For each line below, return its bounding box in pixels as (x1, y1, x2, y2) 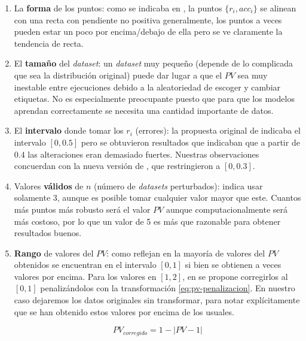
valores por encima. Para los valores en (14, 270, 157, 282)
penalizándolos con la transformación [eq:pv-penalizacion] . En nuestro (40, 282, 295, 294)
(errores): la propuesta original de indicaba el (135, 124, 301, 137)
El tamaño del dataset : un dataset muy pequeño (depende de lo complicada (14, 57, 293, 70)
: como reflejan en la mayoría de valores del (106, 246, 265, 259)
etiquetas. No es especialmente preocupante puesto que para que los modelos (14, 92, 295, 105)
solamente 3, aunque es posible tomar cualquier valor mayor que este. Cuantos (14, 191, 301, 204)
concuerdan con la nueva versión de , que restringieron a (14, 159, 221, 172)
